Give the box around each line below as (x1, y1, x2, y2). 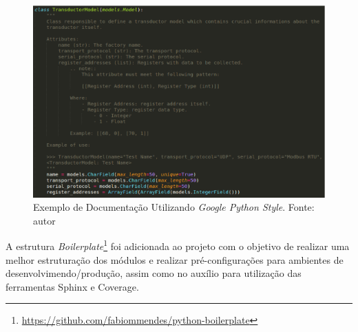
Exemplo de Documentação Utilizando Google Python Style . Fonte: (33, 200, 315, 214)
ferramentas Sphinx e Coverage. (6, 279, 139, 293)
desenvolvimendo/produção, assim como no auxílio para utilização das (6, 266, 302, 280)
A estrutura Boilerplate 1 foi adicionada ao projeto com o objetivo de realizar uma (6, 237, 350, 253)
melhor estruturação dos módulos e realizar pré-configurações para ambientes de (6, 252, 344, 267)
